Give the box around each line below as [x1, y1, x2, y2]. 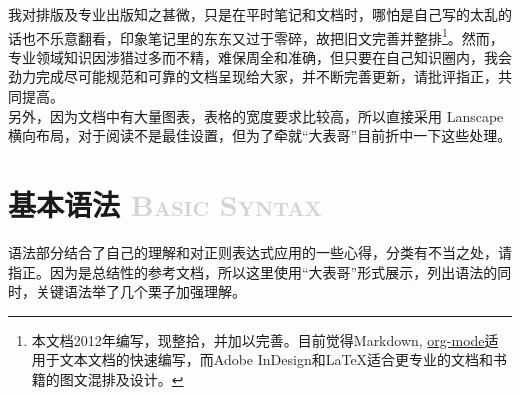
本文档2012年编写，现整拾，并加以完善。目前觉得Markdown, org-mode [31, 329, 485, 350]
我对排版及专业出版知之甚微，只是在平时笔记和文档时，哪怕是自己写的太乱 [8, 4, 498, 24]
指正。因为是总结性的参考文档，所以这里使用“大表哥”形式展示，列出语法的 [8, 261, 498, 282]
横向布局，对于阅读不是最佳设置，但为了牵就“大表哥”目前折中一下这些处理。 [8, 125, 512, 146]
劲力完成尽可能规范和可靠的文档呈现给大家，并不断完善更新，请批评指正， [8, 66, 498, 87]
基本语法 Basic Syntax [8, 184, 322, 224]
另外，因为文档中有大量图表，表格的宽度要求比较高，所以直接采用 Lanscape [8, 105, 504, 126]
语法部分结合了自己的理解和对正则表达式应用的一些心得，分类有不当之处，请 [8, 241, 512, 262]
